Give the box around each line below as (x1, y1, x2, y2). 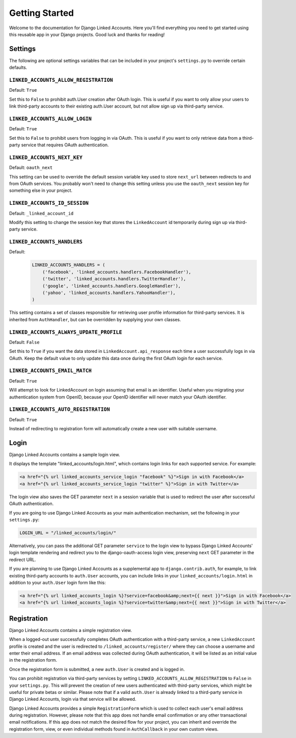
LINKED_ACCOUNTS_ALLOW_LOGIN (9, 115, 92, 122)
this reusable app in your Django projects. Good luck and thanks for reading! (9, 31, 165, 37)
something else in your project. (9, 187, 73, 193)
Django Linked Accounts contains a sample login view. (9, 452, 120, 458)
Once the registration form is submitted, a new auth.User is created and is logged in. (9, 666, 185, 672)
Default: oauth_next (9, 165, 53, 170)
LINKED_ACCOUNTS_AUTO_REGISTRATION (9, 406, 110, 413)
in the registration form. (9, 657, 57, 663)
